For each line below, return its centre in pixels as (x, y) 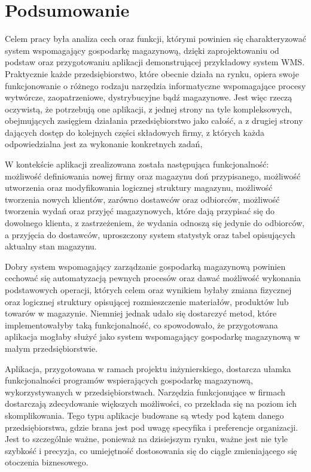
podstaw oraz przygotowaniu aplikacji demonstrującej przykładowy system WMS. (155, 62)
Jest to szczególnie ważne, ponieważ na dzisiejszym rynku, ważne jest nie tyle (147, 439)
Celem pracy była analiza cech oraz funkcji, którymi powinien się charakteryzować (155, 39)
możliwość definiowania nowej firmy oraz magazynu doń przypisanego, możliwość (153, 176)
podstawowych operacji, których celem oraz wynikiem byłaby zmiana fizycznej (148, 290)
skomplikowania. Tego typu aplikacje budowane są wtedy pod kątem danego (144, 415)
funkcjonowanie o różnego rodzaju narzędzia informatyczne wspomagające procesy (155, 85)
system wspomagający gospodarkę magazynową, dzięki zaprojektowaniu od (142, 50)
